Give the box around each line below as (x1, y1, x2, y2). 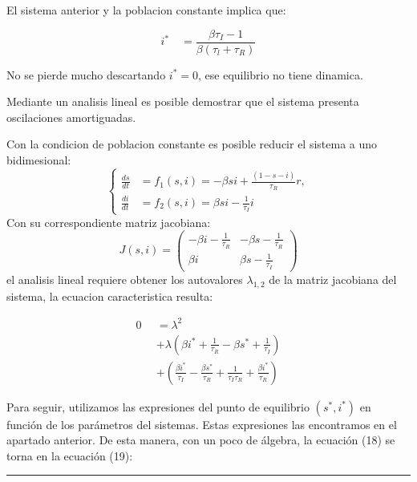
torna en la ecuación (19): (6, 447, 133, 464)
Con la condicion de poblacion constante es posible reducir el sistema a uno (6, 136, 378, 152)
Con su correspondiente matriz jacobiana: (6, 213, 211, 230)
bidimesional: (6, 152, 71, 168)
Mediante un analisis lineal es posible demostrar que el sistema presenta (6, 93, 359, 110)
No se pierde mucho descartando (6, 66, 166, 83)
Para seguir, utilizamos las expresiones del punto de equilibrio (6, 398, 310, 415)
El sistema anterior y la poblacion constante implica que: (6, 2, 286, 18)
